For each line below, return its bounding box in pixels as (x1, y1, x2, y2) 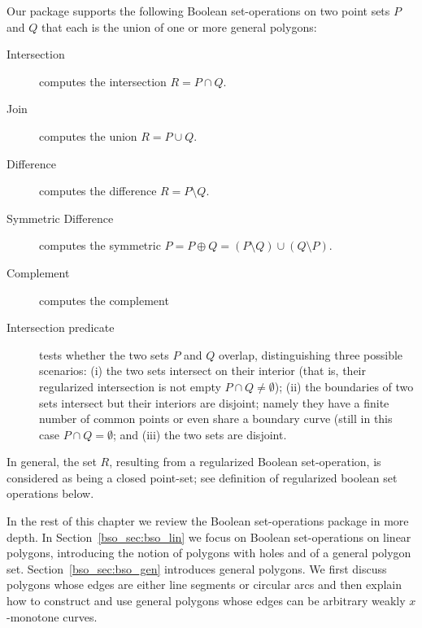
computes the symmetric (39, 237, 161, 254)
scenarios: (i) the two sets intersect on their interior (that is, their (39, 362, 366, 379)
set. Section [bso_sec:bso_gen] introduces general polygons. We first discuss (7, 560, 387, 577)
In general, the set (7, 453, 97, 470)
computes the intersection (39, 72, 167, 89)
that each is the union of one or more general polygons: (41, 18, 317, 35)
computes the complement (39, 291, 169, 308)
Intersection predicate (7, 319, 115, 336)
